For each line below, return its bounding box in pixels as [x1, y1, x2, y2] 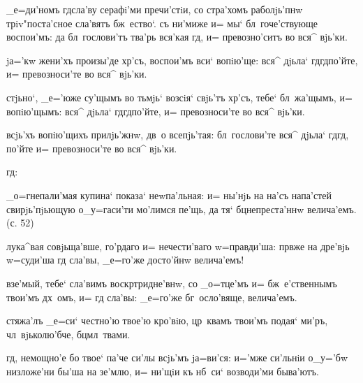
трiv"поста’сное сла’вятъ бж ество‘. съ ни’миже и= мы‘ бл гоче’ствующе [6, 15, 318, 30]
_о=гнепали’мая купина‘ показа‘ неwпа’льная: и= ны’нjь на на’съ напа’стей [6, 187, 332, 202]
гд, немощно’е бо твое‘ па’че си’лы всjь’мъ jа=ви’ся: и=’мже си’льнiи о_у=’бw [6, 350, 348, 365]
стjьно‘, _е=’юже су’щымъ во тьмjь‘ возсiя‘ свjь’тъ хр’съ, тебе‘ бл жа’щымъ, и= [6, 89, 353, 104]
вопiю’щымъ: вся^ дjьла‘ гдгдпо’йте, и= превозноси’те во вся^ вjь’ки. [6, 103, 305, 118]
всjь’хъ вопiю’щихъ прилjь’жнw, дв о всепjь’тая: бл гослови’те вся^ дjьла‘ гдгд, [6, 127, 349, 142]
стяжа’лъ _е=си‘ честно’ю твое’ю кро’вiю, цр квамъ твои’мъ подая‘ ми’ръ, [6, 313, 328, 328]
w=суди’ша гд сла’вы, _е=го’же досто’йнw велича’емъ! [6, 252, 244, 267]
